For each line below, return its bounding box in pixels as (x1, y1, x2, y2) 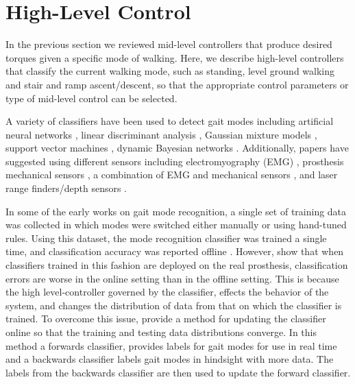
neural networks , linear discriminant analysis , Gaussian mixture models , (5, 127, 317, 141)
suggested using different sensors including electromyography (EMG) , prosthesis (5, 154, 344, 168)
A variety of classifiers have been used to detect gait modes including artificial (5, 114, 334, 128)
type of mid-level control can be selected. (5, 91, 177, 105)
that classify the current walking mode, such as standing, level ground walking (5, 64, 335, 78)
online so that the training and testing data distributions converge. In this (5, 325, 317, 339)
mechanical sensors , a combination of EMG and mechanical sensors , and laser (5, 167, 338, 182)
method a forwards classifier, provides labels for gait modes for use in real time (5, 338, 337, 352)
